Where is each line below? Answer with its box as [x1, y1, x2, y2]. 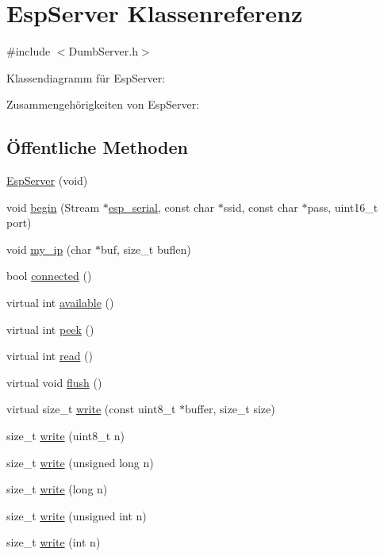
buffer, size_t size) [185, 401, 275, 417]
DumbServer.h [68, 43, 138, 59]
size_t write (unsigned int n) [6, 507, 147, 523]
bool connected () [6, 267, 92, 284]
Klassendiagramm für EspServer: [6, 69, 166, 86]
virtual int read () [6, 347, 94, 364]
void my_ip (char [6, 240, 92, 257]
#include [6, 43, 51, 59]
